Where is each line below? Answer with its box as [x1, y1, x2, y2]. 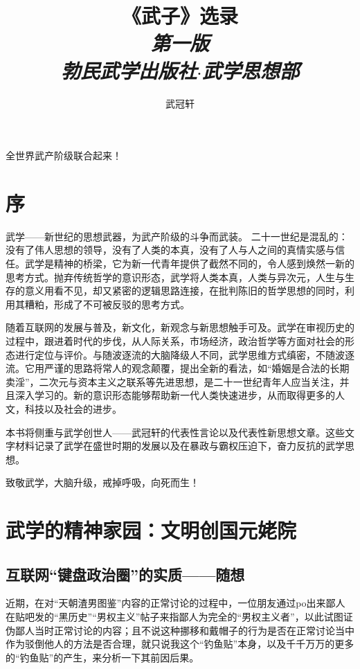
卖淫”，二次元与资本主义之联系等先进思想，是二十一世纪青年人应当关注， [6, 374, 340, 389]
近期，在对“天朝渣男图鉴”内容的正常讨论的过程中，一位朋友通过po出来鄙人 [6, 596, 345, 610]
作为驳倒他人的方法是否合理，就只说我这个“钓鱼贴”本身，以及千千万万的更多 [6, 636, 354, 651]
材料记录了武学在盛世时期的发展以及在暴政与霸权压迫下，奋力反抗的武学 [15, 438, 345, 453]
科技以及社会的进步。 [24, 401, 122, 416]
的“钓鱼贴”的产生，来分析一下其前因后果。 [6, 650, 199, 664]
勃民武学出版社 [61, 55, 197, 84]
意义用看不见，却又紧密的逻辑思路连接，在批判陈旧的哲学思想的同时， [24, 283, 345, 298]
